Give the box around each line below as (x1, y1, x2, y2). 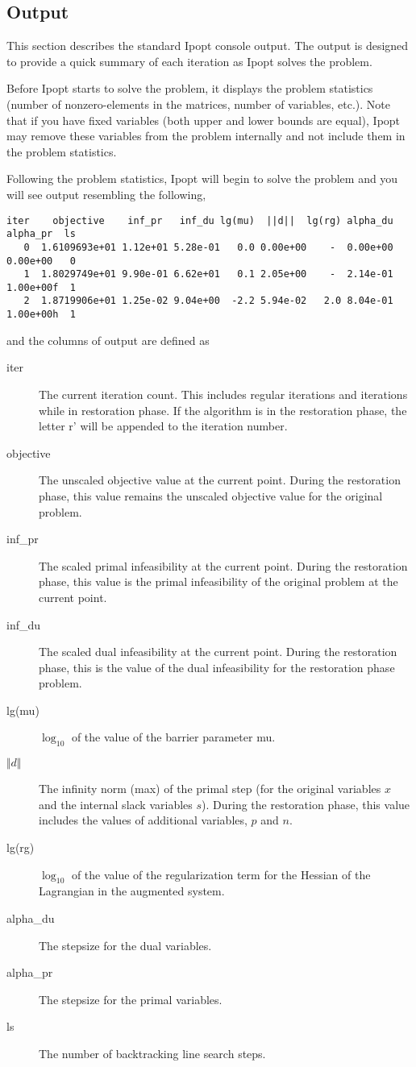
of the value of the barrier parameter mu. (71, 729, 276, 745)
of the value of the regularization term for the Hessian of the (71, 866, 371, 882)
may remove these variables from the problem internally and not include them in (6, 127, 406, 144)
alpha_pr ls (6, 228, 76, 240)
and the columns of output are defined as (6, 331, 210, 348)
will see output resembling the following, (6, 185, 206, 202)
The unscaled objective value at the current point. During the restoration (39, 471, 401, 488)
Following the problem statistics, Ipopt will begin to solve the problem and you (6, 170, 398, 187)
